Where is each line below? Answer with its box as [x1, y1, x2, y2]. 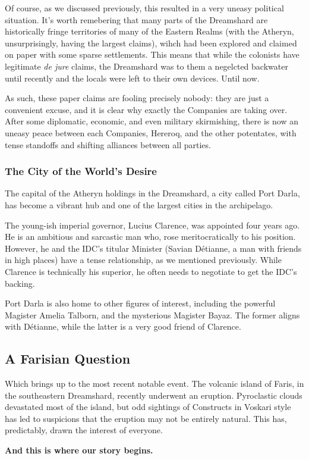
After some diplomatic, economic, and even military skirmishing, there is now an [5, 115, 298, 127]
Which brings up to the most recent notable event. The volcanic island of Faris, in [5, 377, 304, 390]
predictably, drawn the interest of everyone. [5, 424, 163, 436]
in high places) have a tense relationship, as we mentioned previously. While [5, 254, 282, 266]
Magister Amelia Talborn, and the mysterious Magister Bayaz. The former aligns [5, 308, 300, 321]
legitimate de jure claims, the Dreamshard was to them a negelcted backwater [5, 60, 288, 72]
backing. [5, 277, 35, 289]
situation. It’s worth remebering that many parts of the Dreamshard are [5, 13, 268, 26]
